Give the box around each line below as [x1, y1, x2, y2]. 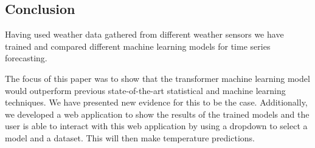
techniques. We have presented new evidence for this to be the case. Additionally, [5, 96, 308, 109]
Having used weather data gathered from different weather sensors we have [5, 28, 284, 41]
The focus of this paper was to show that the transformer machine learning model [5, 72, 310, 84]
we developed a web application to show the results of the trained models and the [5, 107, 310, 120]
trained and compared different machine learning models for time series [5, 39, 271, 52]
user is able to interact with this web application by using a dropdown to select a [5, 119, 308, 132]
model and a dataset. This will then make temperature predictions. [5, 131, 255, 144]
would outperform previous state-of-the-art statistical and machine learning [5, 84, 286, 96]
